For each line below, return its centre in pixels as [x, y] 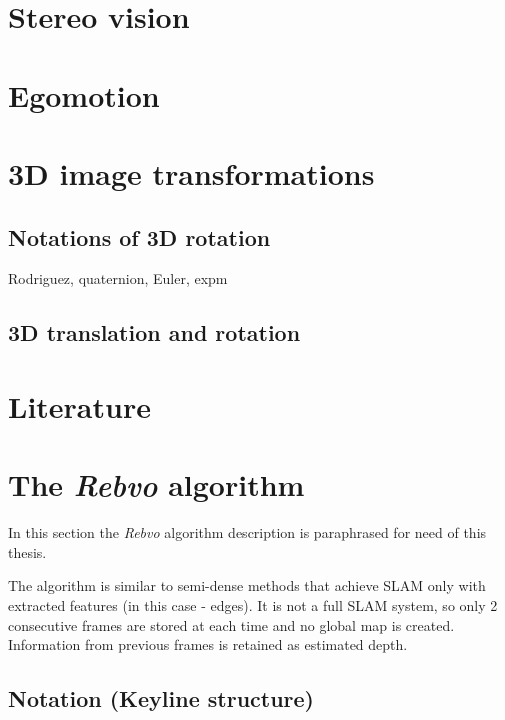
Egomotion [84, 94]
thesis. [27, 551]
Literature [79, 405]
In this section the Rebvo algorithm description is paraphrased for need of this [247, 532]
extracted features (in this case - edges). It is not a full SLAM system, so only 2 [253, 604]
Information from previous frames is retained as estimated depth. [208, 644]
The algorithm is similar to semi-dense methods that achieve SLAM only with [247, 585]
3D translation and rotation [154, 332]
